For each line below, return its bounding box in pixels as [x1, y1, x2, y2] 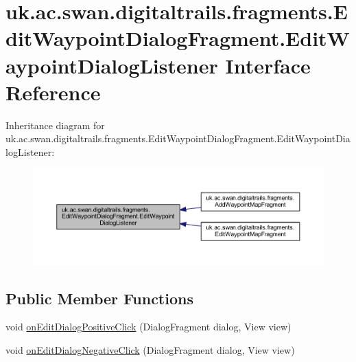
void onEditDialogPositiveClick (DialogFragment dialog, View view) [5, 319, 292, 334]
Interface [225, 51, 311, 79]
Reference [5, 78, 101, 106]
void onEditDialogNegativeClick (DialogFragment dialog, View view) [5, 342, 295, 357]
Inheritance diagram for [5, 117, 105, 132]
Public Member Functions [5, 287, 193, 308]
